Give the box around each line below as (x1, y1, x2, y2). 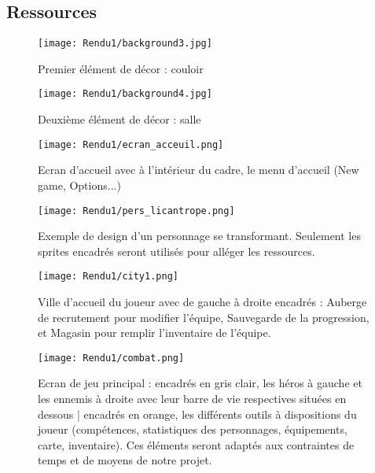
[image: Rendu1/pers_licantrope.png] (38, 205, 235, 216)
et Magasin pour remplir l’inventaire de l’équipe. (38, 324, 271, 341)
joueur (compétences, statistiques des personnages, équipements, (38, 421, 347, 438)
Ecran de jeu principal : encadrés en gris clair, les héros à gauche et (38, 375, 362, 391)
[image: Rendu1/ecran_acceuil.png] (38, 139, 224, 150)
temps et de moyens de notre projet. (38, 452, 212, 468)
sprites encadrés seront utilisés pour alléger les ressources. (38, 242, 315, 259)
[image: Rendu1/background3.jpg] (38, 38, 212, 50)
